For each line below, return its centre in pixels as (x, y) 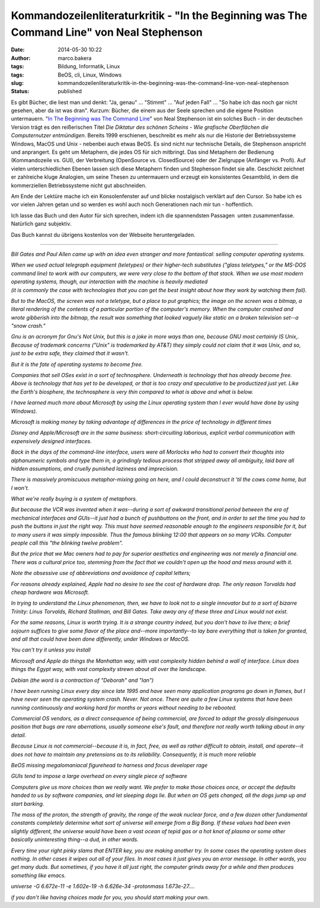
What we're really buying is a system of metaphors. (74, 499)
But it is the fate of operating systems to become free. (77, 364)
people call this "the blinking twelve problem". (67, 543)
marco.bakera (75, 58)
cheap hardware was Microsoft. (50, 592)
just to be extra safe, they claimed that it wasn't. (70, 353)
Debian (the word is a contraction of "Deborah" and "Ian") (82, 680)
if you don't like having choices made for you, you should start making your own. (110, 897)
